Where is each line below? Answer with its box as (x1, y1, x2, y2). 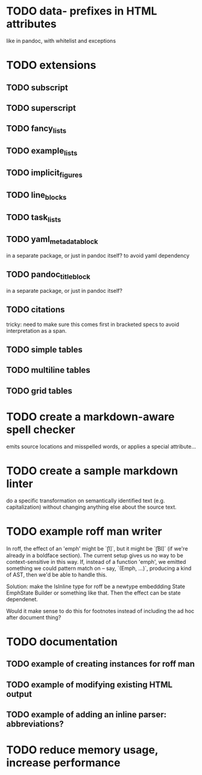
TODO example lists (6, 145, 78, 158)
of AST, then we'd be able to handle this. (6, 571, 107, 578)
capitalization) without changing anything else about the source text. (6, 503, 177, 511)
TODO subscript (6, 82, 68, 93)
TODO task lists (6, 212, 62, 224)
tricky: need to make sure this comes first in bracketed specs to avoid (6, 321, 180, 328)
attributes (6, 17, 57, 31)
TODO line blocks (6, 190, 67, 202)
